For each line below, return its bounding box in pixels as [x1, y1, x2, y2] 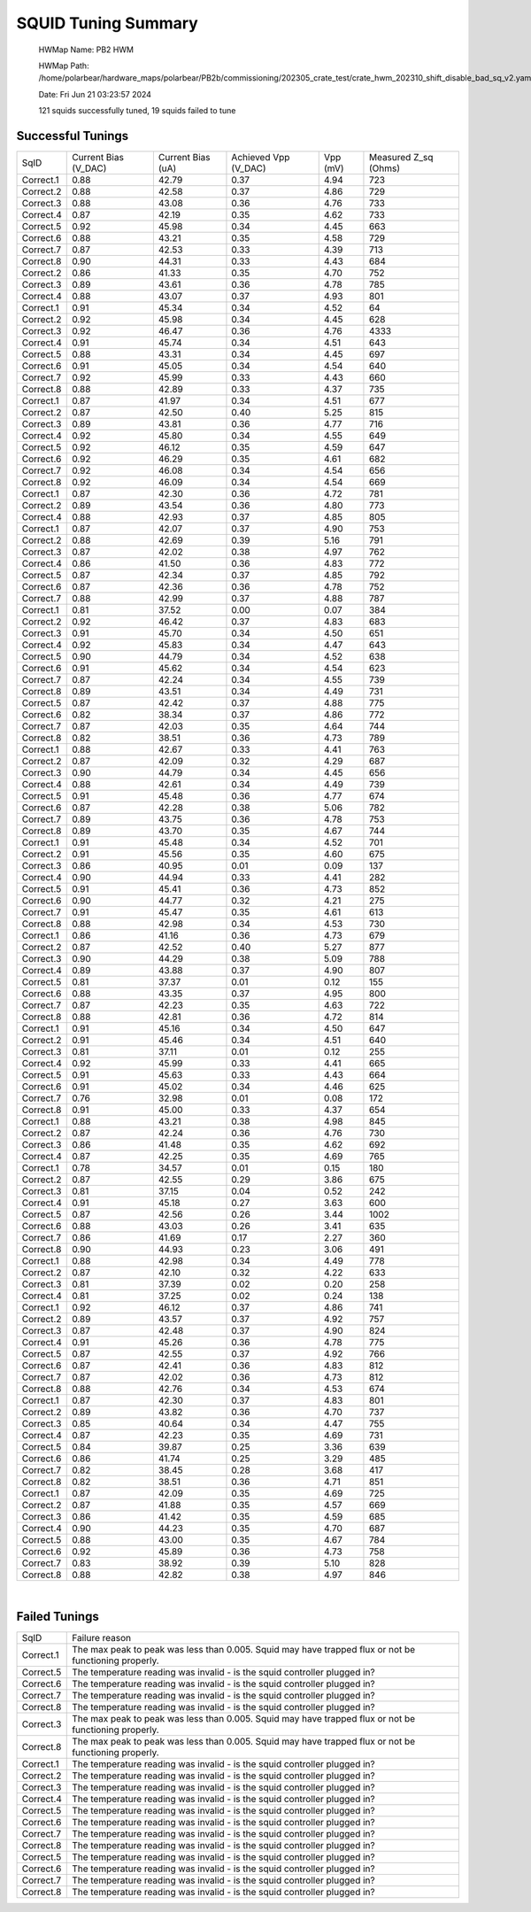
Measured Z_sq [368, 151, 434, 164]
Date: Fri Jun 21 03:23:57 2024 [38, 89, 152, 99]
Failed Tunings [16, 1608, 99, 1624]
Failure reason [72, 1631, 132, 1644]
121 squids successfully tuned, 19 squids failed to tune [38, 105, 236, 116]
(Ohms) [368, 162, 401, 174]
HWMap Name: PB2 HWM [38, 44, 135, 55]
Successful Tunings [16, 128, 129, 143]
